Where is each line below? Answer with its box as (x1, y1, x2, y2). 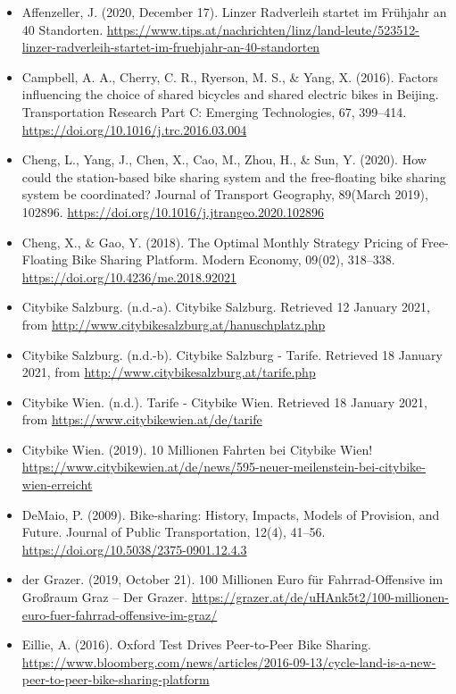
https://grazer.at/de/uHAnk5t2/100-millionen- (191, 588, 449, 606)
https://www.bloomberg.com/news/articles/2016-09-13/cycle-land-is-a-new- (21, 652, 436, 671)
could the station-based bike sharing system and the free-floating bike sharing (21, 167, 446, 186)
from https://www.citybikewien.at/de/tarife (21, 410, 262, 429)
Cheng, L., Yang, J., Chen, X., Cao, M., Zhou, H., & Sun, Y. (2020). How (21, 150, 427, 169)
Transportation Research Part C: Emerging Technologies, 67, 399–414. (21, 102, 407, 121)
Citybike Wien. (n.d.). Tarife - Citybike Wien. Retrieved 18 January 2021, (21, 392, 427, 411)
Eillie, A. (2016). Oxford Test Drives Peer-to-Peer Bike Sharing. (21, 635, 371, 654)
